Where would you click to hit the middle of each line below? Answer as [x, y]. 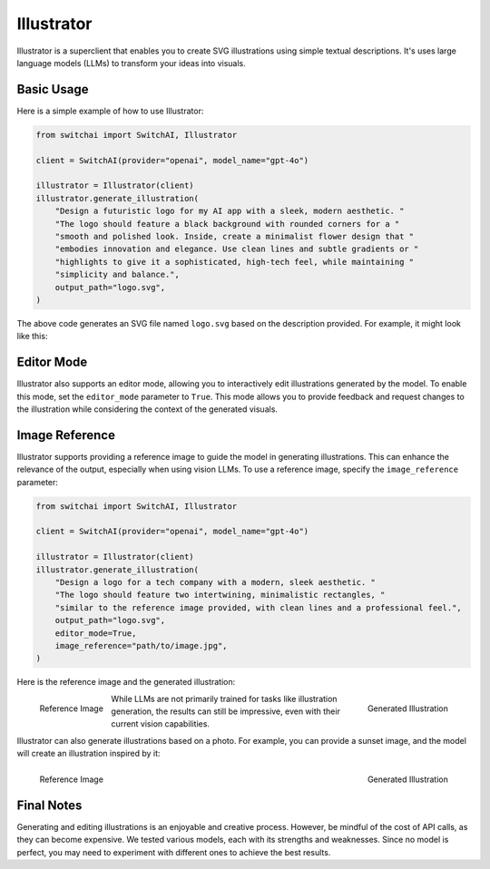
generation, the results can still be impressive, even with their [225, 711]
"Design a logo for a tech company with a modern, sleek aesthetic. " [216, 582]
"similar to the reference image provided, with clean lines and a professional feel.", [258, 607]
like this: [32, 337]
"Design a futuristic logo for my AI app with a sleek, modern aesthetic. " [230, 211]
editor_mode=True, [96, 633]
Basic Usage [53, 89]
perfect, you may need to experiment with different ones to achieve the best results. [174, 852]
